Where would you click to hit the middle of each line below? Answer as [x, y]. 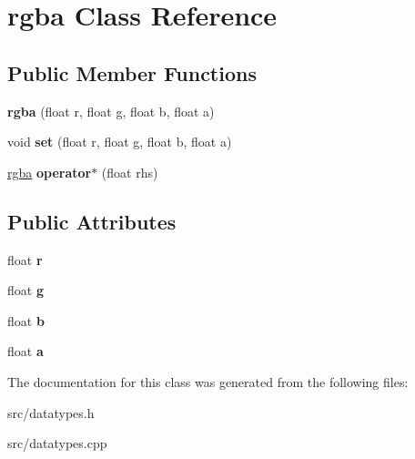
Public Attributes [92, 221]
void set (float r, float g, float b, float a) [120, 142]
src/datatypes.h [51, 412]
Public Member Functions [132, 72]
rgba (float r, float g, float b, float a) [111, 111]
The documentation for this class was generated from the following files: [208, 381]
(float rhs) [130, 172]
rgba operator [50, 172]
